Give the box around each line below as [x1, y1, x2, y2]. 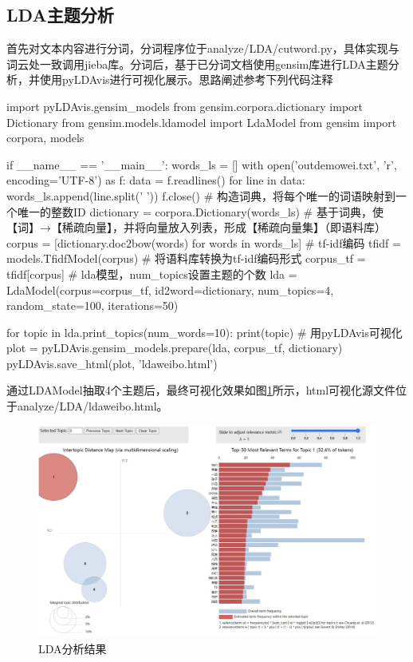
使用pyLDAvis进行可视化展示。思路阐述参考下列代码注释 [39, 71, 333, 88]
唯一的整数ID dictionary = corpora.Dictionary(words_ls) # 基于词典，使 [17, 203, 383, 220]
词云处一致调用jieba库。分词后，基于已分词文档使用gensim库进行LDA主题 [6, 55, 388, 72]
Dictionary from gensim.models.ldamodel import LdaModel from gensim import [6, 113, 397, 130]
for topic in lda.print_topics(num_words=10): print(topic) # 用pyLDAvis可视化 [6, 323, 403, 340]
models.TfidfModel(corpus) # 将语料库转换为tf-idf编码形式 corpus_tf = [6, 250, 366, 267]
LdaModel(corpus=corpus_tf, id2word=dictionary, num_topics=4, [6, 281, 334, 298]
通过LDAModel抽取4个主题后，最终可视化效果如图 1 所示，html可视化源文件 [6, 382, 396, 398]
